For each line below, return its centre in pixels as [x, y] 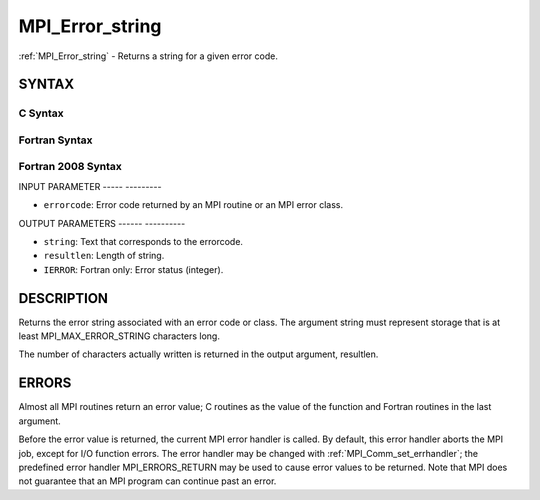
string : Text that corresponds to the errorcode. [143, 241]
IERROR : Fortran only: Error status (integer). [133, 269]
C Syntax [41, 113]
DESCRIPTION [63, 298]
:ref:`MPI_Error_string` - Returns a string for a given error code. [148, 56]
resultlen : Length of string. [104, 256]
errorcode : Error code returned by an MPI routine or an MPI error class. [193, 205]
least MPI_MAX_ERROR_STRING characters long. [119, 336]
